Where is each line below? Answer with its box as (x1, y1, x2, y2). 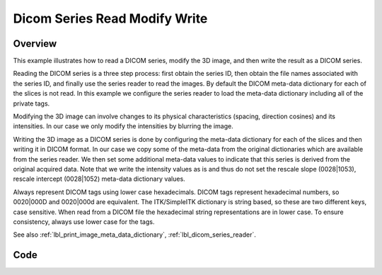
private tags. (13, 99, 50, 108)
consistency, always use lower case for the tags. (13, 217, 155, 226)
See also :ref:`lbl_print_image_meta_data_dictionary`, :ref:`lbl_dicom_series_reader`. (13, 230, 256, 239)
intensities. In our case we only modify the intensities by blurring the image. (13, 122, 233, 130)
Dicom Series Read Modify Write (13, 11, 208, 26)
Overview (13, 38, 57, 50)
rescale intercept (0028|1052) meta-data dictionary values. (13, 174, 185, 184)
